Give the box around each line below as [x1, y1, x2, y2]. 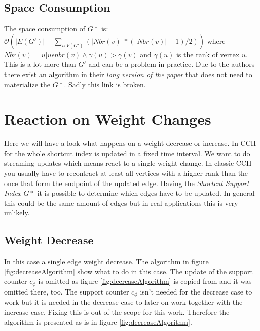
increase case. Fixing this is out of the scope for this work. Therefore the [4, 306, 230, 317]
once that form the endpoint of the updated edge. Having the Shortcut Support [4, 177, 249, 188]
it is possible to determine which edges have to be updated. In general [37, 188, 255, 198]
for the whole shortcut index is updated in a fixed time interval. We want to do [4, 148, 250, 158]
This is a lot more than [4, 59, 76, 69]
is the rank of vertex [176, 49, 240, 59]
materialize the [4, 79, 51, 89]
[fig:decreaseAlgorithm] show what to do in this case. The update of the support [4, 266, 253, 276]
